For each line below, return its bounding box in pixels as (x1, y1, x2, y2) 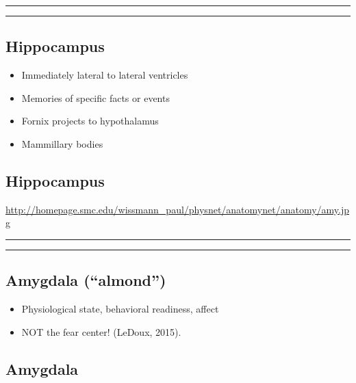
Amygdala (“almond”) (5, 269, 166, 291)
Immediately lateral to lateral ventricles (21, 68, 188, 82)
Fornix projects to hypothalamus (21, 114, 159, 128)
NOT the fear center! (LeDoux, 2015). (21, 324, 181, 339)
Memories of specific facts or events (21, 90, 170, 105)
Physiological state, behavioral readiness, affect (21, 302, 219, 316)
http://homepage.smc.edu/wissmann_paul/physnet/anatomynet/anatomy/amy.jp (5, 202, 350, 216)
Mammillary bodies (21, 136, 103, 150)
